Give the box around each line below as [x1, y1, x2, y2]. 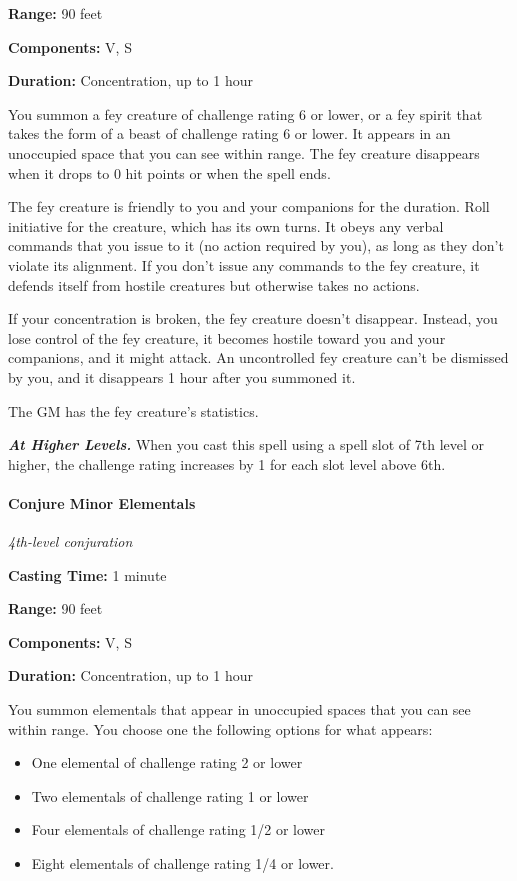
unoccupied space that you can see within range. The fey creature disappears [8, 142, 480, 163]
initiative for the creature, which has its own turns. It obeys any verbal [8, 215, 444, 236]
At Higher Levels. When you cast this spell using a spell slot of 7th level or [8, 434, 485, 455]
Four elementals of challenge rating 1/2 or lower [31, 819, 326, 840]
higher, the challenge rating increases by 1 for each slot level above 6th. [8, 453, 446, 474]
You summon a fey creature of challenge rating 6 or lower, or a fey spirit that [8, 103, 483, 124]
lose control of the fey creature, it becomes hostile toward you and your [8, 327, 446, 348]
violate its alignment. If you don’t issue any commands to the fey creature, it [8, 254, 480, 275]
